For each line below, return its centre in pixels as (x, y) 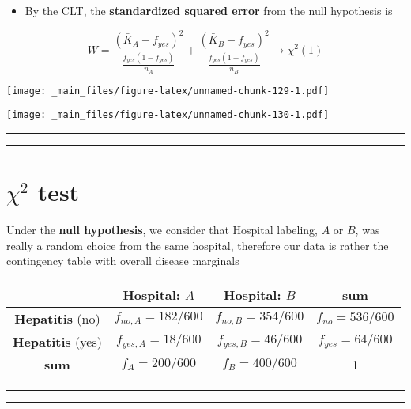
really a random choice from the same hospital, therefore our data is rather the (198, 245)
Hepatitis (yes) (57, 341)
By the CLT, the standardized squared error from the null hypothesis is (209, 10)
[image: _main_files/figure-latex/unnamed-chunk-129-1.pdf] (168, 91)
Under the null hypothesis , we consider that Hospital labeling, (162, 229)
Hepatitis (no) (57, 318)
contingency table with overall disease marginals (123, 261)
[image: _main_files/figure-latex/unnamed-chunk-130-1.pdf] (168, 115)
